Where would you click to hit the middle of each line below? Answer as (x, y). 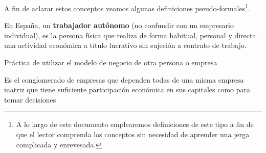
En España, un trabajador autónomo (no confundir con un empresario (119, 25)
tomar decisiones (30, 99)
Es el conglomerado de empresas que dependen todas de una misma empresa (124, 79)
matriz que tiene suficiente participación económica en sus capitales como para (127, 90)
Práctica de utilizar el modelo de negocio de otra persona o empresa (111, 62)
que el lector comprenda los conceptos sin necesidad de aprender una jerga (133, 134)
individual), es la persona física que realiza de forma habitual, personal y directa (130, 35)
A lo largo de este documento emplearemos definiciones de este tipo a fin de (135, 124)
